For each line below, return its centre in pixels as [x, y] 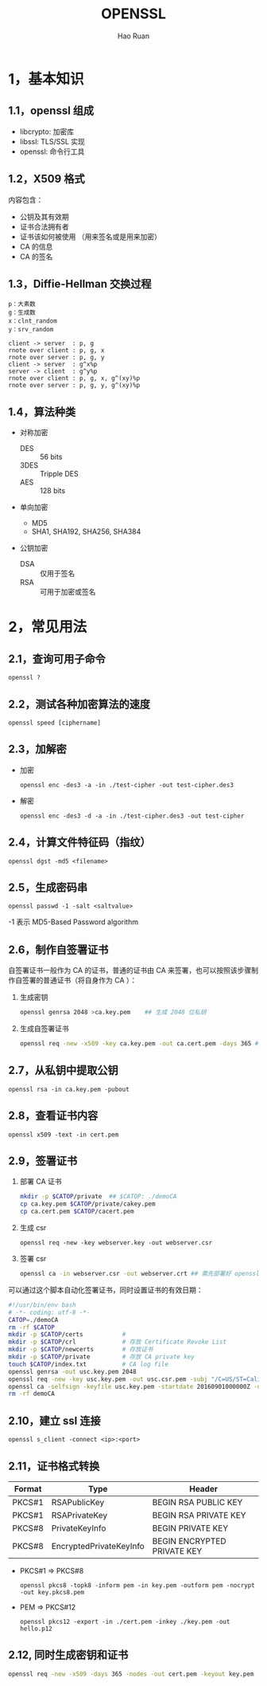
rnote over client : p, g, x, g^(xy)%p [74, 378]
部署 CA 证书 [41, 1182]
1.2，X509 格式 [46, 179]
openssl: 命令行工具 [52, 151]
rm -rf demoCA [32, 1394]
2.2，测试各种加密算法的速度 [79, 704]
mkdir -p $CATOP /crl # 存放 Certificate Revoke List [118, 1342]
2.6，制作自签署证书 [58, 949]
